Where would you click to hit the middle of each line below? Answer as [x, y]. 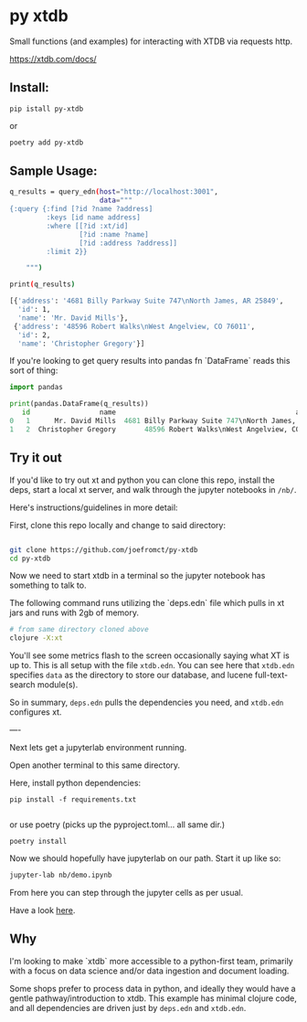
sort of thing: [34, 370]
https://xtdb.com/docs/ [53, 59]
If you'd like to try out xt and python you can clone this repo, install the [143, 480]
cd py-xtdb [30, 559]
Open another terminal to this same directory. [95, 765]
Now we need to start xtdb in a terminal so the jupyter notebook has [138, 576]
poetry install [38, 842]
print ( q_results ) [42, 284]
